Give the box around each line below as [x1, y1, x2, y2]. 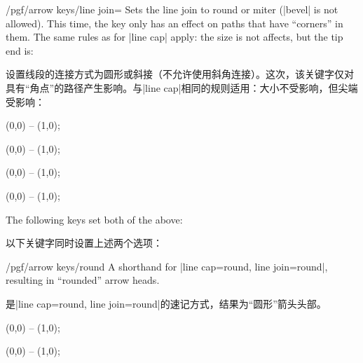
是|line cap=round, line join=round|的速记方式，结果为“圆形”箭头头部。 [6, 296, 327, 310]
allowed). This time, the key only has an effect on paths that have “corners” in [6, 15, 343, 30]
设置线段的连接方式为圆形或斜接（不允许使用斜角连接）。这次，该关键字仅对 [6, 67, 354, 81]
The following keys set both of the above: [6, 212, 183, 226]
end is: [6, 43, 34, 57]
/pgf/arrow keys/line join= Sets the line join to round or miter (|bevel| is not [6, 2, 338, 16]
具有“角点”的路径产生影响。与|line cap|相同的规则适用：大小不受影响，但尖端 [6, 80, 358, 95]
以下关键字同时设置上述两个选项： [6, 235, 163, 250]
